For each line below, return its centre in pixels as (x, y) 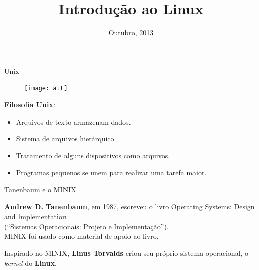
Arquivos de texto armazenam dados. (73, 121)
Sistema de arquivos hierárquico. (66, 139)
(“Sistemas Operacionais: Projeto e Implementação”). (86, 226)
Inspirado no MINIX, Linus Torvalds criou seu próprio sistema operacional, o (126, 253)
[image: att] (46, 89)
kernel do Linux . (30, 263)
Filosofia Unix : (30, 104)
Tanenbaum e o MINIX (40, 189)
